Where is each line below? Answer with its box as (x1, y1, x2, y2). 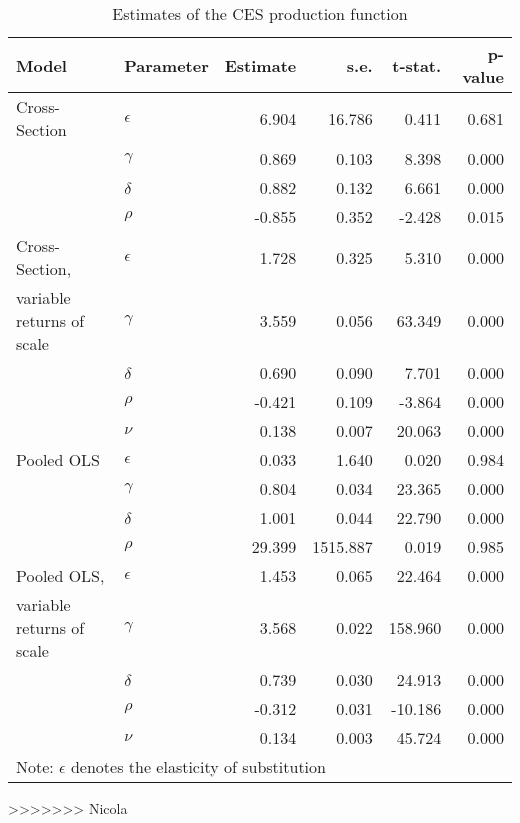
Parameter (124, 53, 209, 77)
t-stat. (392, 53, 442, 77)
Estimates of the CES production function (112, 2, 408, 25)
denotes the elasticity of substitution (70, 755, 326, 778)
